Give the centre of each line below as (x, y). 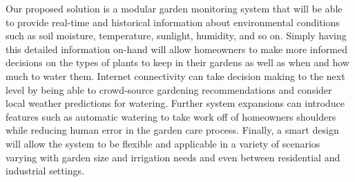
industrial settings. (45, 171)
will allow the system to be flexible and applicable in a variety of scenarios (163, 143)
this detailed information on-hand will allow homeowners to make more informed (176, 49)
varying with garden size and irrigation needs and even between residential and (173, 157)
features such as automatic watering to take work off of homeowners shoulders (171, 116)
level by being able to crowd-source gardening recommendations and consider (169, 89)
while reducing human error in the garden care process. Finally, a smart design (172, 130)
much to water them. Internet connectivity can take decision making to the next (175, 75)
